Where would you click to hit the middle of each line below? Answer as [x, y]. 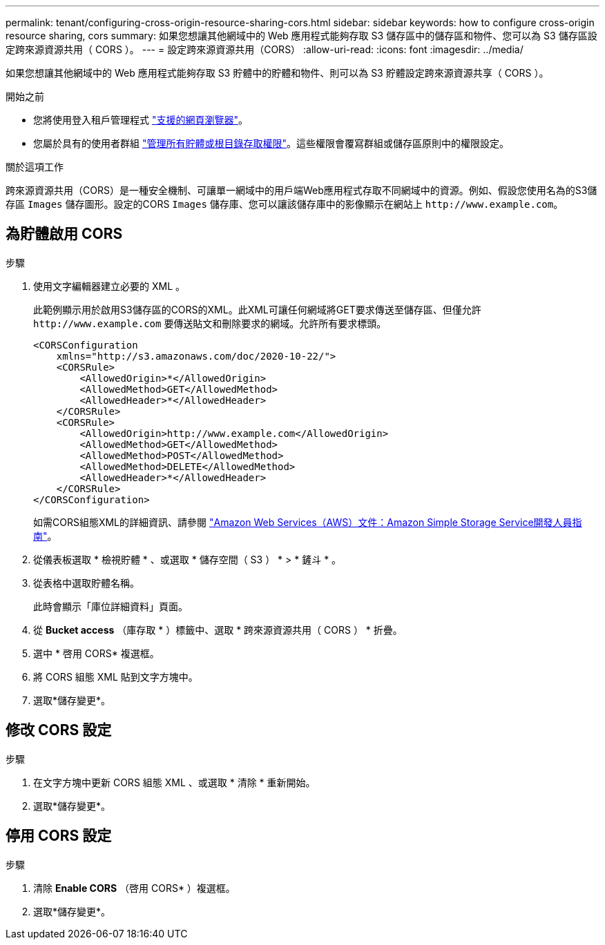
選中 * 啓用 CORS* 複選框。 [96, 653]
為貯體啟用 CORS [64, 234]
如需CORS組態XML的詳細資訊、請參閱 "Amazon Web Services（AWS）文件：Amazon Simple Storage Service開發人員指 [308, 522]
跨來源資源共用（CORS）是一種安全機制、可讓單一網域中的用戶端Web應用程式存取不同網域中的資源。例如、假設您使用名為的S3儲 [301, 190]
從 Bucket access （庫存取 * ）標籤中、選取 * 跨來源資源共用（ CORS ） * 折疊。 [218, 630]
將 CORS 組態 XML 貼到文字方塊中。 [116, 676]
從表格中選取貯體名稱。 [86, 583]
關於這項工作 [35, 167]
